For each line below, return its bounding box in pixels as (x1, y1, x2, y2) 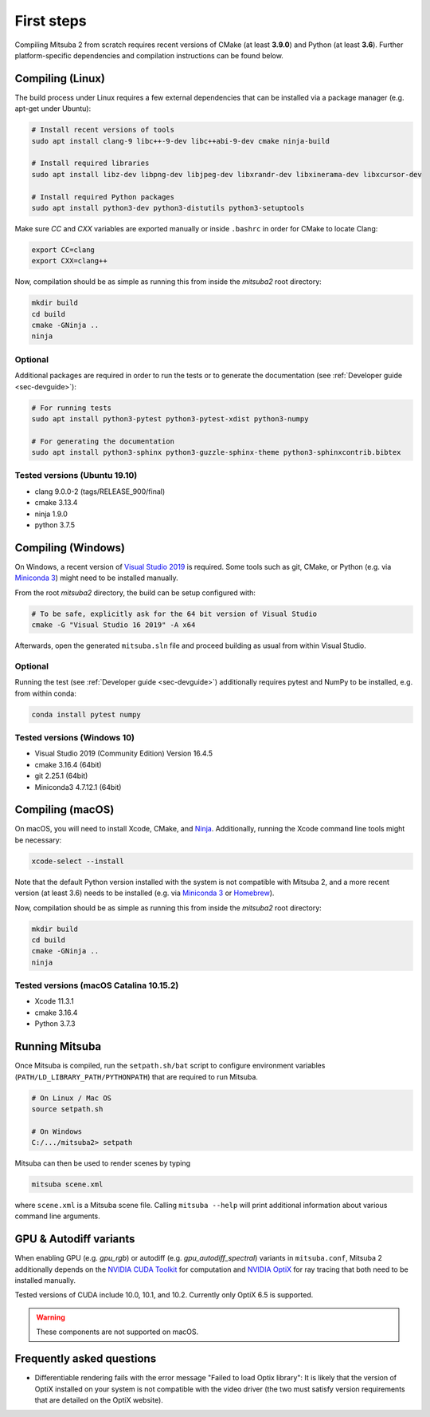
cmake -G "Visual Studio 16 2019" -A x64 (31, 621, 196, 630)
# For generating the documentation (31, 436, 175, 446)
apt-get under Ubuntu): (14, 104, 92, 113)
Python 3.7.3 (34, 1019, 76, 1028)
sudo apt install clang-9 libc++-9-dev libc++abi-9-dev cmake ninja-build (31, 136, 330, 145)
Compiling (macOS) (14, 803, 115, 817)
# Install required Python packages (31, 192, 175, 201)
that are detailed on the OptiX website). (34, 1395, 163, 1404)
